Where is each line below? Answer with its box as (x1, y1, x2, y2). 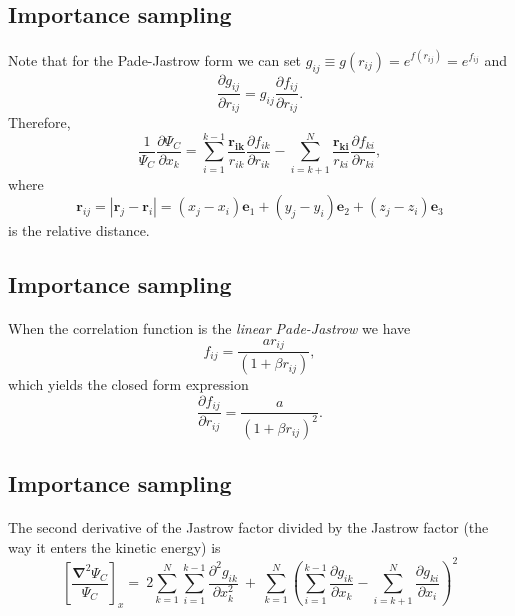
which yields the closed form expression (8, 374, 249, 395)
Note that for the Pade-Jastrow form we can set (8, 49, 302, 70)
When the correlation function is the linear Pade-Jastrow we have (8, 318, 411, 339)
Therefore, (8, 111, 71, 132)
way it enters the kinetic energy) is (8, 536, 221, 557)
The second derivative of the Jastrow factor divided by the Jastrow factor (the (8, 516, 489, 537)
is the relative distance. (8, 220, 150, 241)
